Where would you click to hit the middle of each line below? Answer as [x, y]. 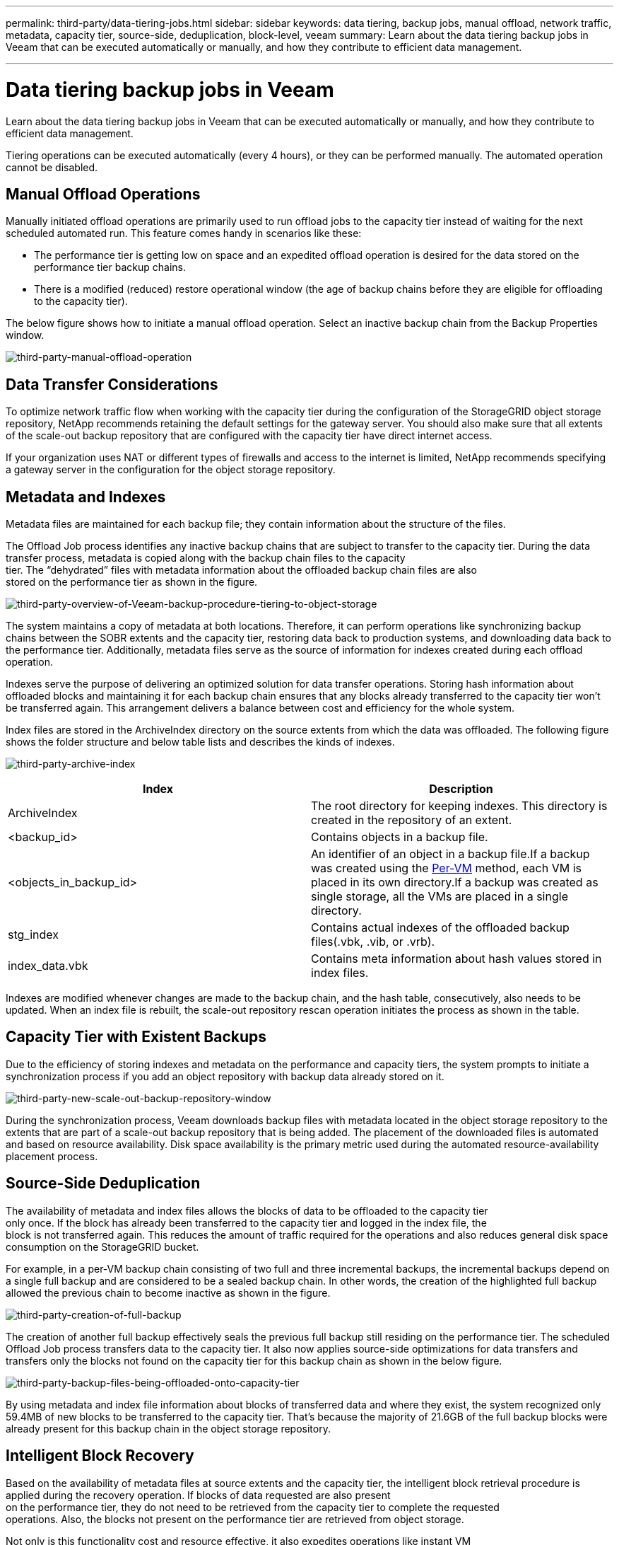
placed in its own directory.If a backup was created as [455, 883]
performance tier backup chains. [110, 267]
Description [461, 789]
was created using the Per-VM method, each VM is [446, 868]
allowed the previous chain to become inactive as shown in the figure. [168, 1292]
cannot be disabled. [52, 167]
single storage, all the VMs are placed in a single [440, 897]
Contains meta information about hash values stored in [456, 959]
